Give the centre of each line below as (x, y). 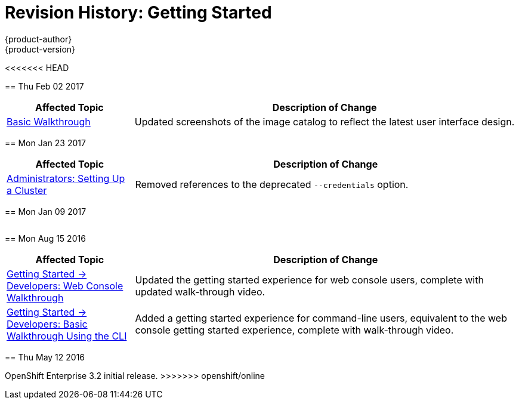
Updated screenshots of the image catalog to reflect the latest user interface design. (325, 121)
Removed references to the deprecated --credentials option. (272, 184)
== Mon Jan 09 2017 (46, 211)
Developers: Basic (47, 324)
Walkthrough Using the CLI (67, 336)
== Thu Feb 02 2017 (44, 86)
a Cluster (27, 190)
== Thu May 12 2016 (45, 357)
